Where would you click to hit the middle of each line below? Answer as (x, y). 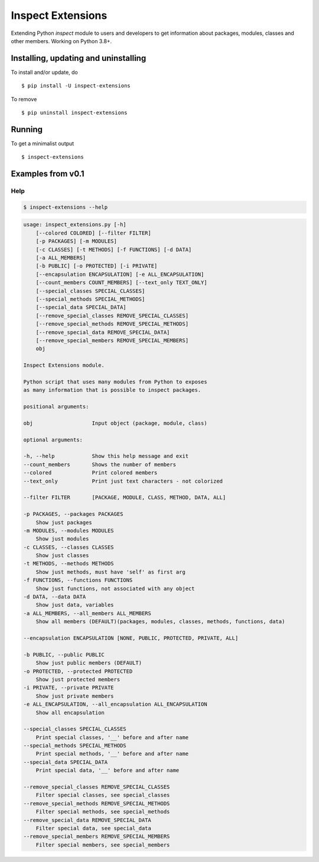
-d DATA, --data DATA (55, 597)
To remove (24, 99)
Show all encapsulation (70, 713)
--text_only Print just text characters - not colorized (123, 481)
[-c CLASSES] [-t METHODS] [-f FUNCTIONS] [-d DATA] (114, 249)
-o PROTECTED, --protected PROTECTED (78, 671)
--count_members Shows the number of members (100, 464)
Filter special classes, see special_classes (103, 795)
